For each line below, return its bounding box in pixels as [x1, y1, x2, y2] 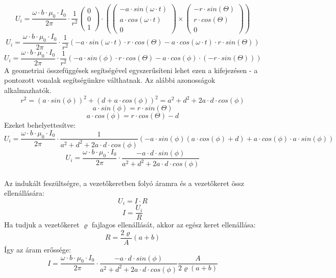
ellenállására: [4, 188, 44, 198]
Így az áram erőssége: [4, 244, 71, 255]
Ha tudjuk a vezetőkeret [4, 219, 80, 230]
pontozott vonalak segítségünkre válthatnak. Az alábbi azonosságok [4, 75, 215, 85]
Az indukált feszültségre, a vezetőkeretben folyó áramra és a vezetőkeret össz [4, 177, 244, 188]
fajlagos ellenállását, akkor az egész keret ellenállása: [91, 219, 256, 230]
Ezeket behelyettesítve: [4, 120, 76, 130]
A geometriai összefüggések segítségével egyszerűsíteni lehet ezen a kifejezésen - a [4, 64, 258, 75]
